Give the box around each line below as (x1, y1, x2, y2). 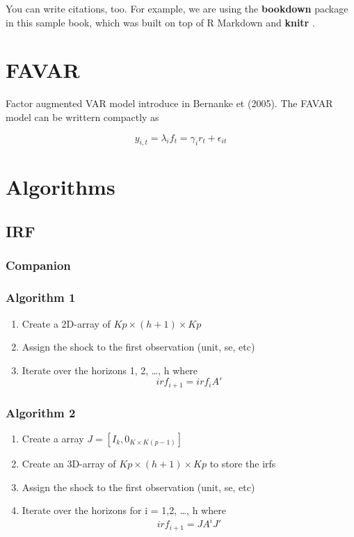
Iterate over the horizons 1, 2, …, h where (22, 362, 198, 377)
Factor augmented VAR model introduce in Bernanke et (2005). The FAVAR (6, 96, 333, 111)
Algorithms (6, 173, 115, 201)
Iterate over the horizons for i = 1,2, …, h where (22, 503, 226, 518)
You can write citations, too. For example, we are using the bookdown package (6, 1, 348, 15)
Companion (6, 257, 71, 274)
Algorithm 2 (6, 403, 76, 421)
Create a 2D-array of (22, 316, 111, 330)
